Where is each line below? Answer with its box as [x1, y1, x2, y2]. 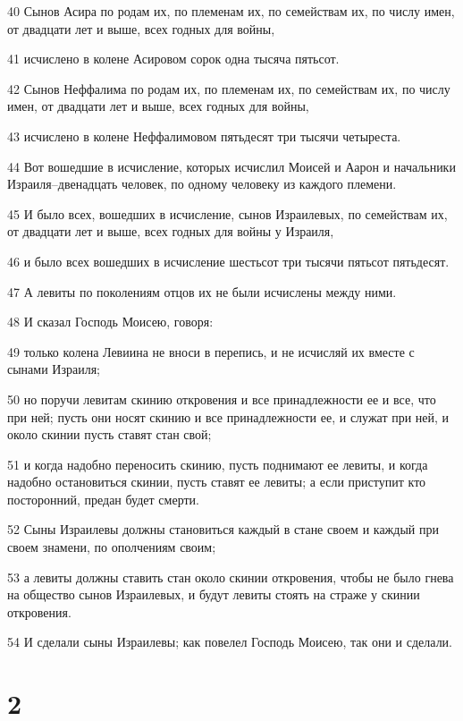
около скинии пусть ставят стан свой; [7, 425, 212, 444]
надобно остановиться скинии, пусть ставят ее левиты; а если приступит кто [7, 472, 426, 491]
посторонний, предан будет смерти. [7, 489, 199, 508]
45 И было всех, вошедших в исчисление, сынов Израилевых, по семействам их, [7, 204, 448, 223]
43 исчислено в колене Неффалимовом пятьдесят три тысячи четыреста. [7, 126, 401, 145]
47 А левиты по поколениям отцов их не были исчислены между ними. [7, 282, 397, 301]
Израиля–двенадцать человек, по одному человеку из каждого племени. [7, 174, 397, 193]
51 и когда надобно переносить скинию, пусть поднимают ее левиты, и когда [7, 454, 428, 473]
